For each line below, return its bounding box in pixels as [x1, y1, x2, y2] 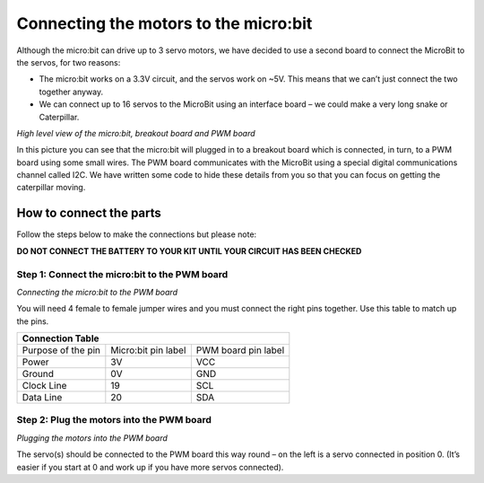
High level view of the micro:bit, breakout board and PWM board [16, 127, 255, 138]
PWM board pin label [195, 344, 285, 356]
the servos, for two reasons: [16, 57, 121, 67]
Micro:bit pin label [110, 344, 186, 356]
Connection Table [22, 332, 99, 345]
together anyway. [39, 86, 104, 97]
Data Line [22, 391, 63, 404]
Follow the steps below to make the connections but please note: [16, 229, 257, 240]
